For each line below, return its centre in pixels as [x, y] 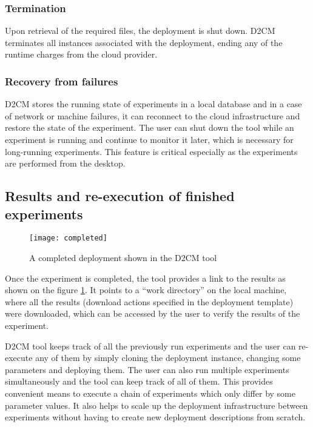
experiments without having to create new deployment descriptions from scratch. [155, 417]
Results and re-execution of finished [120, 196]
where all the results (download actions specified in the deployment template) [149, 301]
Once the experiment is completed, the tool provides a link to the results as [145, 278]
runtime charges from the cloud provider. [81, 54]
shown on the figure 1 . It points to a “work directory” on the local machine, [146, 290]
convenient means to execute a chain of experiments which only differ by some [150, 393]
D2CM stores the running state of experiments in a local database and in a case [153, 104]
